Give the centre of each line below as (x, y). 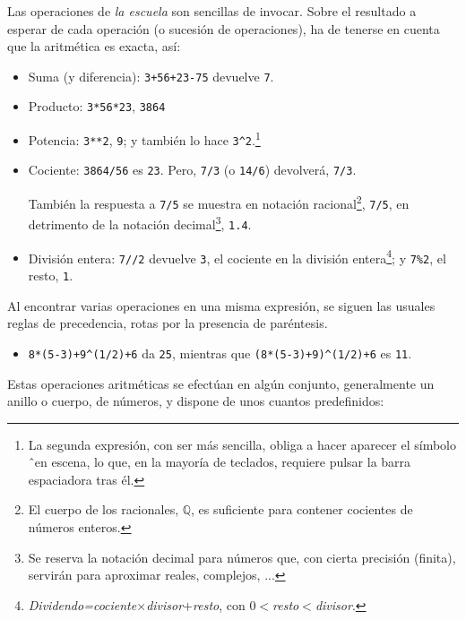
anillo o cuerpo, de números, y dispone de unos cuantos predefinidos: (196, 401)
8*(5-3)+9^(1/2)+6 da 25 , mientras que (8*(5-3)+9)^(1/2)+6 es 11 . (220, 353)
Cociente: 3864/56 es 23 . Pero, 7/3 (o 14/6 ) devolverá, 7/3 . (192, 170)
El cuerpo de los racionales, (104, 509)
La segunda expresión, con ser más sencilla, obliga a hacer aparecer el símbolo (242, 444)
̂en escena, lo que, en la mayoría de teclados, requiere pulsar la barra (220, 462)
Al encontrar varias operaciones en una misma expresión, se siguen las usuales (221, 305)
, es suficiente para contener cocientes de (302, 509)
